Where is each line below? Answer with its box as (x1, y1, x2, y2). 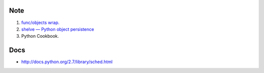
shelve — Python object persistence (21, 26, 94, 32)
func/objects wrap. (21, 20, 60, 25)
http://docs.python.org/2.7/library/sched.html (21, 59, 112, 65)
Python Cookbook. (21, 33, 59, 39)
